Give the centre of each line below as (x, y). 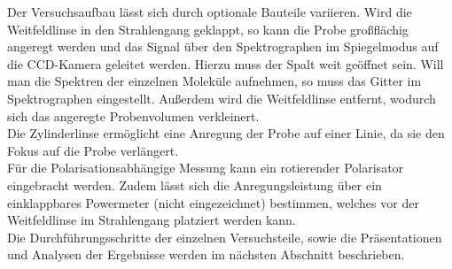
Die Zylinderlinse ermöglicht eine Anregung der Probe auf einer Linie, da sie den (226, 133)
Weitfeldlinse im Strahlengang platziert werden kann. (152, 220)
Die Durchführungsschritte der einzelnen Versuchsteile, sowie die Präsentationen (225, 237)
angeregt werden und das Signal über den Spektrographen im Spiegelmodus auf (223, 46)
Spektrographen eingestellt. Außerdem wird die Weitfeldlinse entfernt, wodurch (222, 98)
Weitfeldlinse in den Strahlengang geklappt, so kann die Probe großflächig (208, 29)
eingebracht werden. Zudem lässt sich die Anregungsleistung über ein (195, 184)
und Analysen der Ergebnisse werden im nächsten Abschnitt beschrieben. (206, 254)
